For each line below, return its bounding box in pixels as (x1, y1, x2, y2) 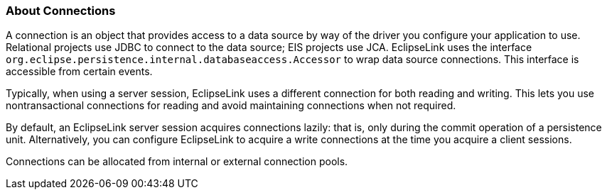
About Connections (6, 4, 116, 18)
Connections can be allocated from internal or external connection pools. (6, 155, 348, 168)
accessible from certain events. (6, 65, 153, 78)
